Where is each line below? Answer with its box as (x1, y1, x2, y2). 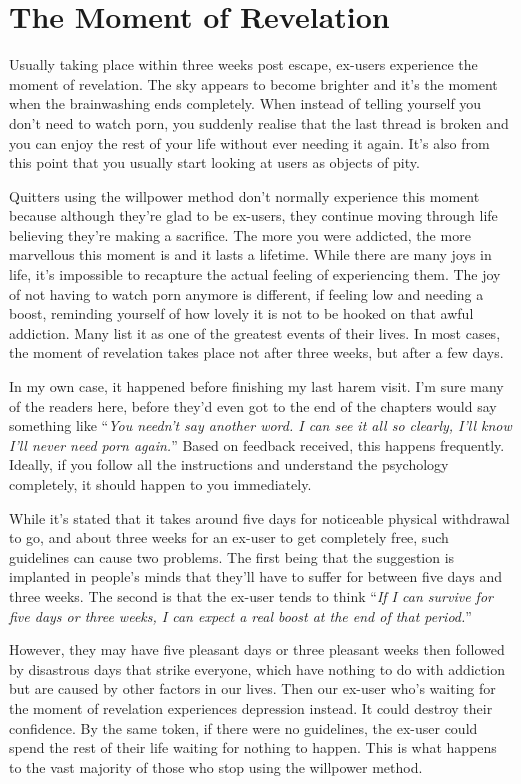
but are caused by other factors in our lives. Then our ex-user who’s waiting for (9, 678, 496, 699)
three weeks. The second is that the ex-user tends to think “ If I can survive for (9, 585, 493, 606)
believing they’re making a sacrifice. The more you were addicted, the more (9, 224, 471, 245)
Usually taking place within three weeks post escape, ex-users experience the (9, 54, 478, 75)
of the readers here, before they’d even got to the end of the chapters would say (9, 395, 497, 416)
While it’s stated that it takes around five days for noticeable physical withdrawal (9, 507, 510, 528)
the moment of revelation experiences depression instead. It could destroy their (9, 697, 493, 718)
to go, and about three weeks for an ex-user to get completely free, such (9, 527, 449, 548)
